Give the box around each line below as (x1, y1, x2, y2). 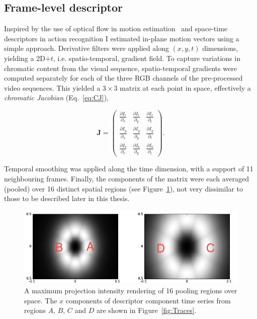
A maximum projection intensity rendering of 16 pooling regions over (24, 285, 237, 296)
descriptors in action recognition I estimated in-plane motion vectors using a (4, 33, 239, 43)
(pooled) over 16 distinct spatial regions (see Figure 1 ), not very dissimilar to (4, 183, 243, 194)
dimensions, (202, 43, 238, 53)
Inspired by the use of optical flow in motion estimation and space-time (4, 23, 228, 34)
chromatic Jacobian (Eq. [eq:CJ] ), (4, 92, 109, 103)
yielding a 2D (4, 52, 45, 63)
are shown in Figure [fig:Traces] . (97, 305, 197, 315)
